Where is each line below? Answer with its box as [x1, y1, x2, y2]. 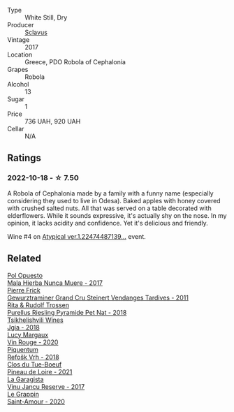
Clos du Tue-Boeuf [7, 360, 62, 369]
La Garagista [7, 375, 44, 383]
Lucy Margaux [7, 330, 49, 339]
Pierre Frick [7, 286, 41, 294]
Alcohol [7, 80, 29, 88]
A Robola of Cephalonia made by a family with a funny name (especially [7, 189, 214, 198]
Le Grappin [7, 390, 40, 398]
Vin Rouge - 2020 [7, 338, 59, 346]
